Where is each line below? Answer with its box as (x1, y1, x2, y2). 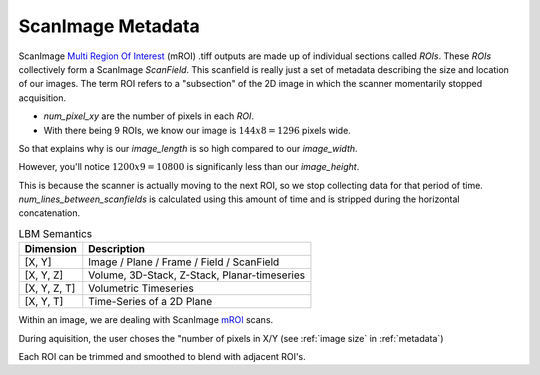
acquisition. (18, 91, 67, 104)
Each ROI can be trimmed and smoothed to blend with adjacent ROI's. (18, 351, 307, 362)
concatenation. (18, 207, 81, 219)
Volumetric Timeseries (88, 281, 194, 295)
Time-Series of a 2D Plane (88, 295, 213, 309)
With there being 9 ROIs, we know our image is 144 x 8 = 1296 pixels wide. (43, 124, 352, 136)
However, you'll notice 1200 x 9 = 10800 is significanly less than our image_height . (18, 161, 360, 173)
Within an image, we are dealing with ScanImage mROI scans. (18, 314, 274, 326)
